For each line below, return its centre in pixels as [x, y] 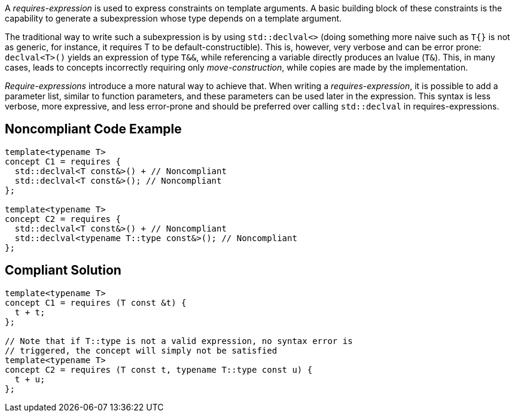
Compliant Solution [63, 270]
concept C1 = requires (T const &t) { [96, 302]
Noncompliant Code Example [93, 129]
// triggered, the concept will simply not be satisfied [141, 350]
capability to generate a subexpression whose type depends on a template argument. [173, 18]
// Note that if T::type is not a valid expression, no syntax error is [179, 341]
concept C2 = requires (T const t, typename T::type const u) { [159, 369]
